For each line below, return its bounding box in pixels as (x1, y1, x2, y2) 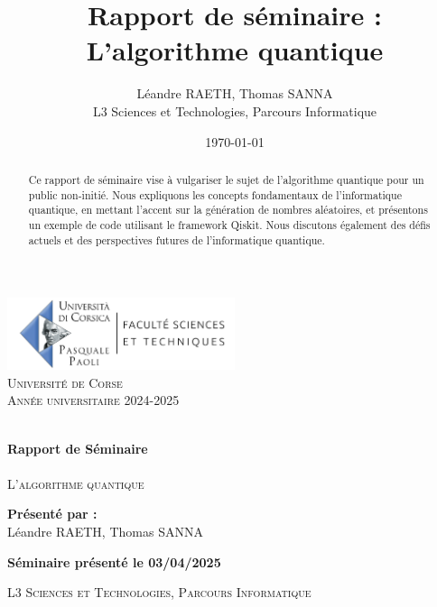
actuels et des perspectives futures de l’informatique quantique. (28, 232, 325, 247)
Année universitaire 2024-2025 (7, 391, 180, 409)
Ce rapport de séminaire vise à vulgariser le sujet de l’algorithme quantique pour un (28, 171, 424, 187)
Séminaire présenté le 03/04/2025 (7, 552, 221, 571)
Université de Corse (7, 372, 123, 391)
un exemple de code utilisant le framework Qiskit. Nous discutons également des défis (28, 216, 431, 232)
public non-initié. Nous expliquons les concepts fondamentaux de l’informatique (28, 187, 403, 202)
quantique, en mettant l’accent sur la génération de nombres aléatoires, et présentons (28, 202, 428, 217)
